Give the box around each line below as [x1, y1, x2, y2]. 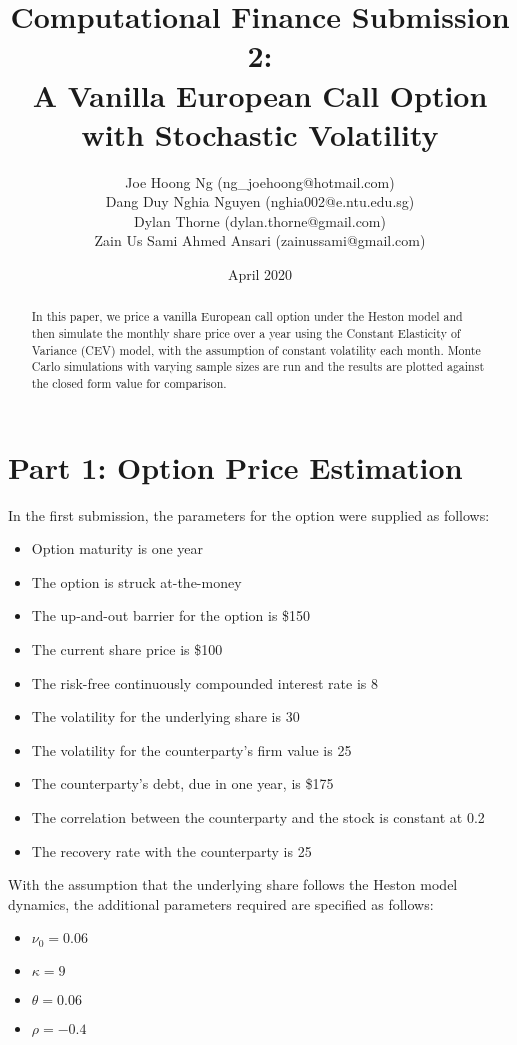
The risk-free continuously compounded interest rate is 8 [31, 672, 378, 693]
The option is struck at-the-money [31, 571, 242, 592]
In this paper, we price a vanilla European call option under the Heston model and [31, 308, 463, 325]
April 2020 [227, 264, 293, 285]
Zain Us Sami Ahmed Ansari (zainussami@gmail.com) [94, 230, 426, 251]
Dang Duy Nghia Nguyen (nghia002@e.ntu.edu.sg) [105, 191, 415, 212]
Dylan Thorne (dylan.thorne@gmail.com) [134, 210, 386, 231]
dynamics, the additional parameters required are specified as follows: [8, 893, 434, 914]
